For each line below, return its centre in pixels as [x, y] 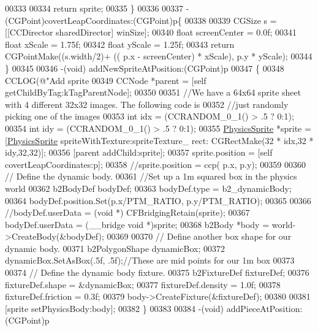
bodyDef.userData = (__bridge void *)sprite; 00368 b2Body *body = [137, 224]
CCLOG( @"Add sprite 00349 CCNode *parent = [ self [106, 80]
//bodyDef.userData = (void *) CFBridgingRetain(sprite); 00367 [127, 212]
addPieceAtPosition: [264, 308]
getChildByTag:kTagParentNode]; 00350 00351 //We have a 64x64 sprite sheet [153, 92]
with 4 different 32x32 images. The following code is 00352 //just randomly [147, 104]
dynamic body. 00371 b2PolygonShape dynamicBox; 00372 [115, 248]
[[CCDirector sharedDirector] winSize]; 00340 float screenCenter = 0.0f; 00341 [151, 32]
